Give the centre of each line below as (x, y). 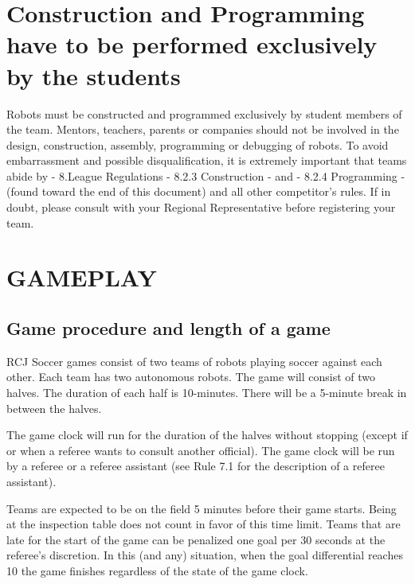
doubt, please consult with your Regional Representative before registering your (201, 207)
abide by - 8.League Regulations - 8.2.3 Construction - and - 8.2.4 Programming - (206, 175)
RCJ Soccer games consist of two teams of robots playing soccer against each (194, 361)
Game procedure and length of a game (168, 328)
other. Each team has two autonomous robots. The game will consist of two (191, 377)
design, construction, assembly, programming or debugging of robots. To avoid (198, 144)
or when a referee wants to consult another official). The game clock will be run (201, 450)
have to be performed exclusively (192, 44)
